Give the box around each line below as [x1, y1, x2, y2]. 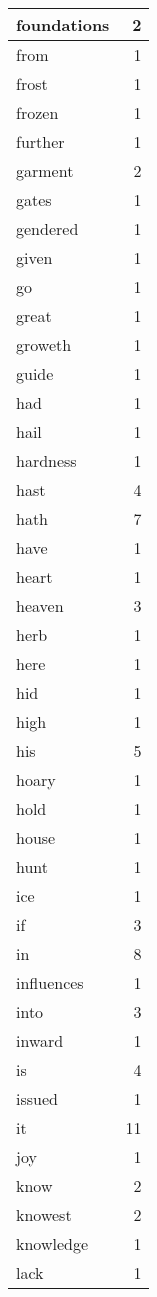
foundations [16, 13, 110, 36]
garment [16, 159, 74, 182]
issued [16, 1087, 58, 1110]
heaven [16, 594, 64, 617]
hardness [16, 449, 77, 472]
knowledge [16, 1232, 89, 1255]
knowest [16, 1203, 72, 1226]
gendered [16, 217, 79, 240]
